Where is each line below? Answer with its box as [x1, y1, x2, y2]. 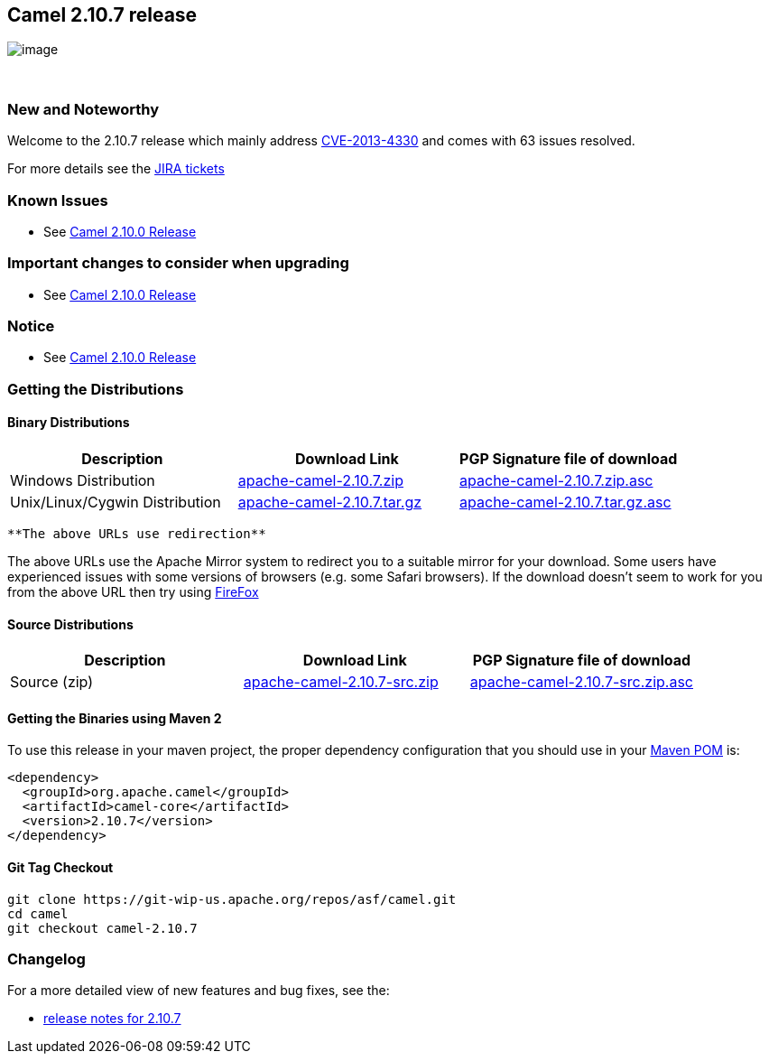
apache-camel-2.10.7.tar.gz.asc [459, 493, 672, 512]
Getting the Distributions [7, 379, 184, 398]
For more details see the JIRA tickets [7, 161, 225, 177]
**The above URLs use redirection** [7, 526, 266, 542]
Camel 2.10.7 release [7, 4, 198, 26]
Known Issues [7, 191, 108, 209]
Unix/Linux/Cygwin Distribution [10, 493, 221, 512]
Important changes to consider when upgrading [7, 254, 349, 273]
